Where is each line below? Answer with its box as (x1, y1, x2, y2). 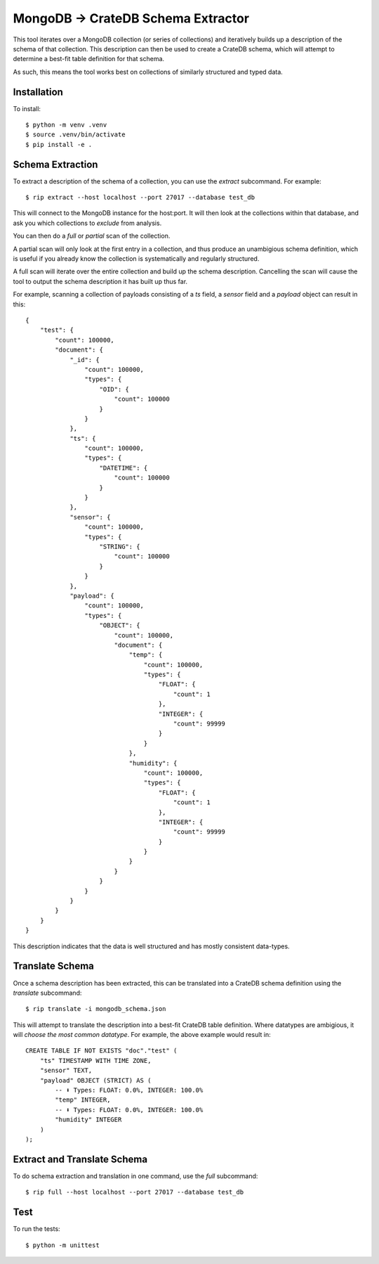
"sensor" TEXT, (39, 1066, 93, 1075)
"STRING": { (99, 542, 140, 550)
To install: (13, 104, 41, 112)
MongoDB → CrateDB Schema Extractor (13, 11, 249, 26)
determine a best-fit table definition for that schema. (13, 55, 165, 63)
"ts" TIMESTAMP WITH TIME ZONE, (39, 1057, 152, 1064)
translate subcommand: (13, 988, 82, 997)
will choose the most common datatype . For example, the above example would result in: (13, 1031, 271, 1039)
